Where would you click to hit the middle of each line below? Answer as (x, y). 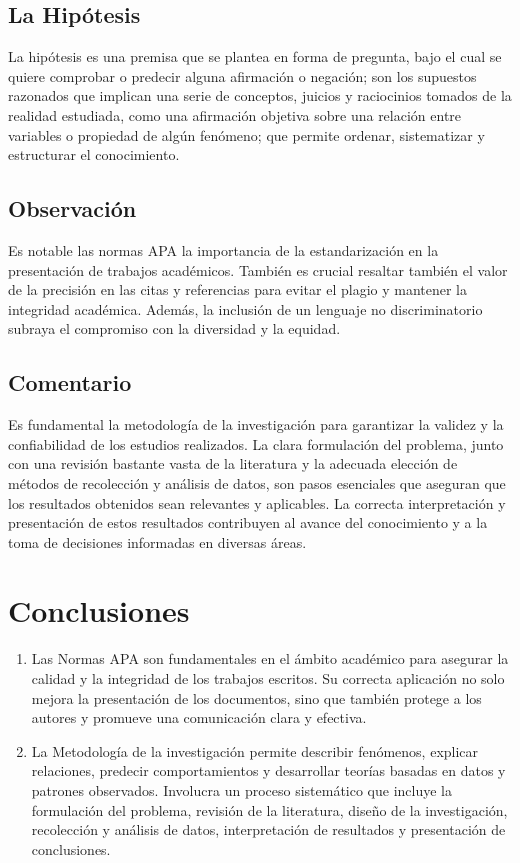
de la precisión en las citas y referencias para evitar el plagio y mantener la (238, 289)
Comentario (70, 382)
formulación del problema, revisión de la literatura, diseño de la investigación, (269, 809)
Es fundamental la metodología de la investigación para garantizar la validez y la (256, 424)
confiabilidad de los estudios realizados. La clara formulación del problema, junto (256, 443)
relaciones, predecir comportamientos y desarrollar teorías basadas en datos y (268, 770)
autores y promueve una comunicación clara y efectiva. (199, 717)
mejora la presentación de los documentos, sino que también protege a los (256, 697)
